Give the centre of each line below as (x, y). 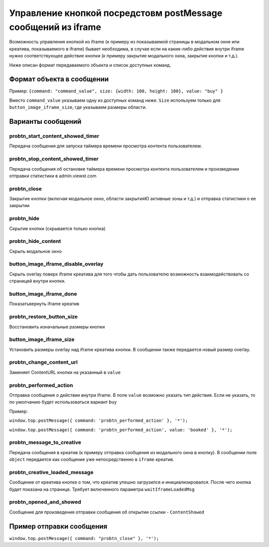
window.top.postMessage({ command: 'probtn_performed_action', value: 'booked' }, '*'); (121, 430)
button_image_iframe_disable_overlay (56, 264)
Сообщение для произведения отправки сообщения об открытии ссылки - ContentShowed (107, 512)
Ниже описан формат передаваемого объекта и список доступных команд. (90, 65)
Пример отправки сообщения (58, 526)
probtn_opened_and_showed (45, 502)
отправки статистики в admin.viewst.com (53, 176)
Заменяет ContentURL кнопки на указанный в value (65, 372)
